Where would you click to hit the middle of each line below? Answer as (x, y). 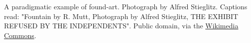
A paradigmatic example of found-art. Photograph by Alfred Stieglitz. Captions (126, 6)
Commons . (20, 35)
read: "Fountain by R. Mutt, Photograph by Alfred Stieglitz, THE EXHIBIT (121, 16)
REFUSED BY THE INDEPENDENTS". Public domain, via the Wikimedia (121, 26)
